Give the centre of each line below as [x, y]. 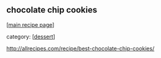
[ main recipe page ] [30, 24]
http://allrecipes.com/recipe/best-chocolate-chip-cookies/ [80, 48]
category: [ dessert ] [31, 37]
